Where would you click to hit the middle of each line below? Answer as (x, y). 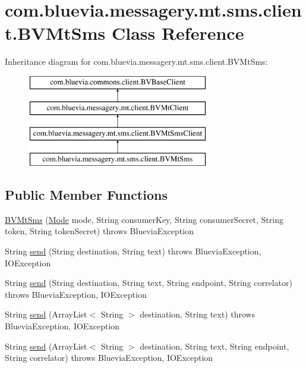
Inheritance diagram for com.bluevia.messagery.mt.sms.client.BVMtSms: (136, 62)
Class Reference (178, 33)
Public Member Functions (86, 195)
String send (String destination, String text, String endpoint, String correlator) (149, 283)
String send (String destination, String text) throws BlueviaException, (133, 251)
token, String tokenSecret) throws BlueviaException (99, 231)
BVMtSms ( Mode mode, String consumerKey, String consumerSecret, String (144, 219)
